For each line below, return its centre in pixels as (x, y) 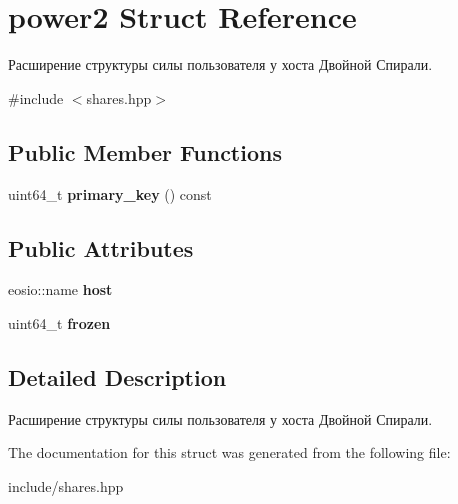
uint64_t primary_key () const (110, 193)
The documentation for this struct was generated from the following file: (229, 452)
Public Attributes (101, 247)
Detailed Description (117, 376)
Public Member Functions (145, 151)
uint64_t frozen (59, 322)
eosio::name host (60, 289)
